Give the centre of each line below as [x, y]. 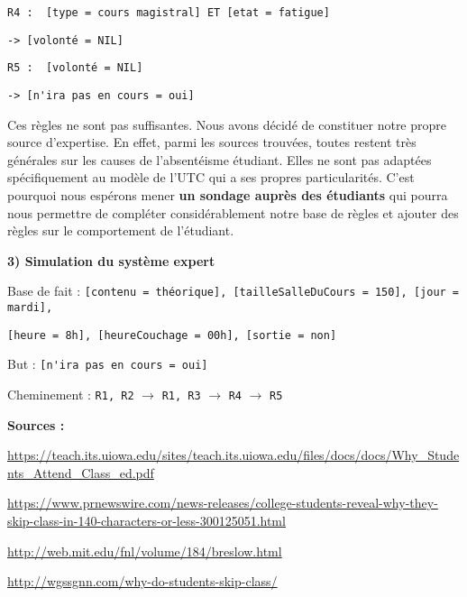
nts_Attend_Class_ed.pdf [81, 472]
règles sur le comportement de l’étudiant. [121, 230]
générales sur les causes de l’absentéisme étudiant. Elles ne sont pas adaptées [220, 159]
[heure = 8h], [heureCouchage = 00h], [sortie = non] [172, 335]
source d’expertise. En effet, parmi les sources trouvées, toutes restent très [212, 142]
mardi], [30, 308]
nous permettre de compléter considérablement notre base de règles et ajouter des [233, 212]
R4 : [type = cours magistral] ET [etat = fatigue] [169, 13]
